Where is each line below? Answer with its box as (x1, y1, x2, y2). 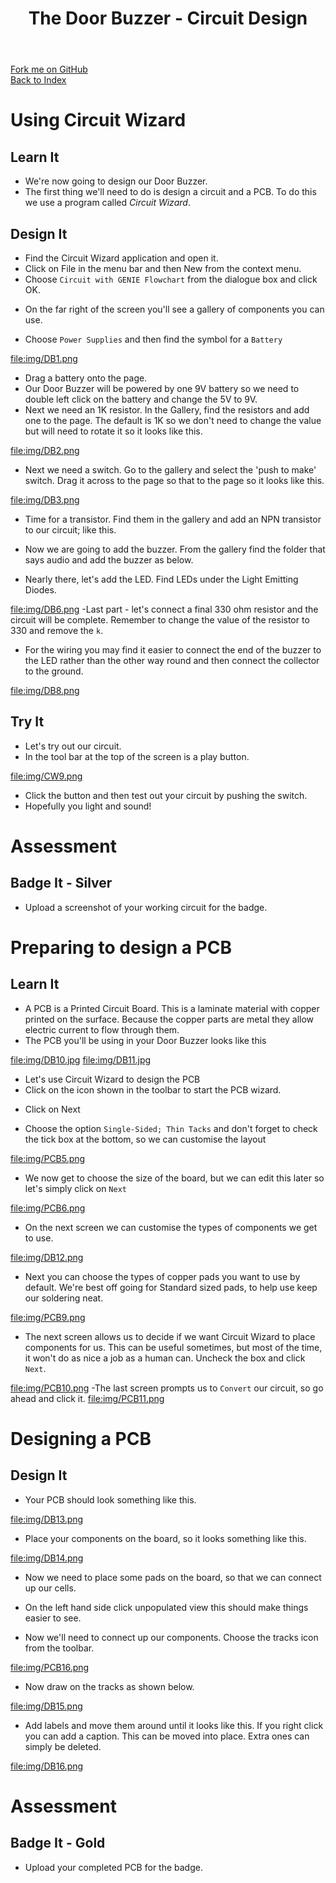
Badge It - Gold (10, 1835, 106, 1852)
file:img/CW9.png (10, 770, 83, 782)
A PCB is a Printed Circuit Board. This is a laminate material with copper (24, 1002, 320, 1014)
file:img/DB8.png (10, 685, 80, 696)
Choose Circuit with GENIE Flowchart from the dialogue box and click (24, 273, 318, 285)
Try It (10, 713, 45, 731)
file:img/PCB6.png (10, 1202, 86, 1214)
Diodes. (24, 584, 57, 596)
